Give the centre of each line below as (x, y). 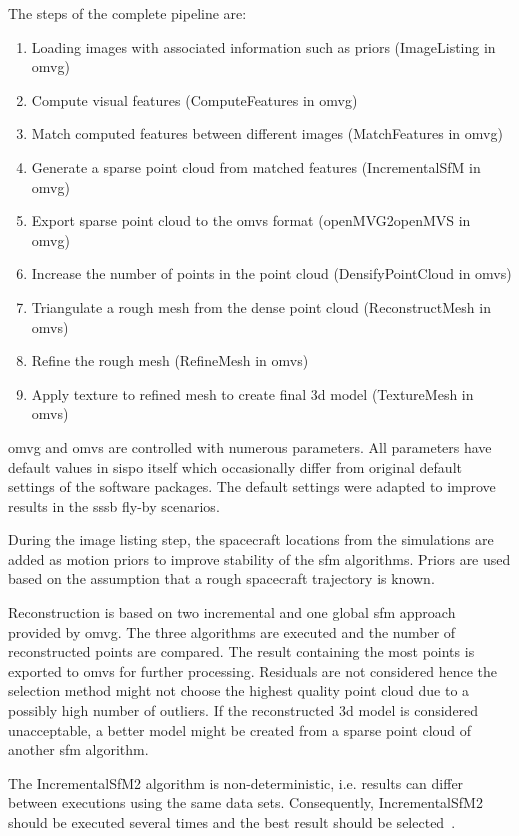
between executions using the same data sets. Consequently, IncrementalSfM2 (245, 802)
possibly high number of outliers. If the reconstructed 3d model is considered (243, 710)
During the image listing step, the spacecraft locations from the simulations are (251, 539)
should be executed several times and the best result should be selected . (232, 822)
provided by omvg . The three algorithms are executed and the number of (232, 631)
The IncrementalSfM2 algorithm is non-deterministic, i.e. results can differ (236, 782)
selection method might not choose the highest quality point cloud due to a (239, 690)
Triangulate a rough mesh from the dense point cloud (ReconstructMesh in (261, 306)
